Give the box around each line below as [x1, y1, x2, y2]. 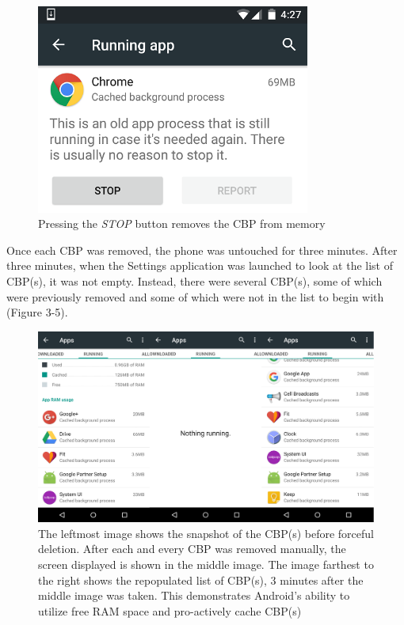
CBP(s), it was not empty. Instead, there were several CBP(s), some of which [6, 273, 383, 289]
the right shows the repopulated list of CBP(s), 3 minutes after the [38, 571, 364, 588]
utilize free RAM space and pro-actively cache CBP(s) [38, 602, 302, 619]
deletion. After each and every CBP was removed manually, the [38, 540, 346, 557]
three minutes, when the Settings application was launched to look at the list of [6, 257, 394, 274]
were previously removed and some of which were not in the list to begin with [6, 288, 384, 305]
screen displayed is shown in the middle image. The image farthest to [38, 555, 374, 572]
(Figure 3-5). [6, 304, 68, 320]
